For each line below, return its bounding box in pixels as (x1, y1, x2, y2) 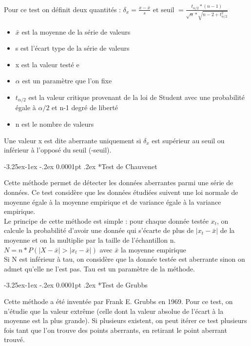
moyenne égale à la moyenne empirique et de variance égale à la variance (4, 196, 221, 207)
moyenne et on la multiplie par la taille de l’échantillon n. (4, 235, 176, 245)
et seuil (153, 4, 174, 14)
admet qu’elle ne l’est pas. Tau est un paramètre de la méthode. (4, 263, 195, 273)
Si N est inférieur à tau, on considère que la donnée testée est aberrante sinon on (4, 254, 245, 264)
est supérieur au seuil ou (152, 135, 225, 145)
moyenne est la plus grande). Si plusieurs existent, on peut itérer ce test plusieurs (4, 315, 247, 326)
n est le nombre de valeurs (15, 119, 94, 129)
